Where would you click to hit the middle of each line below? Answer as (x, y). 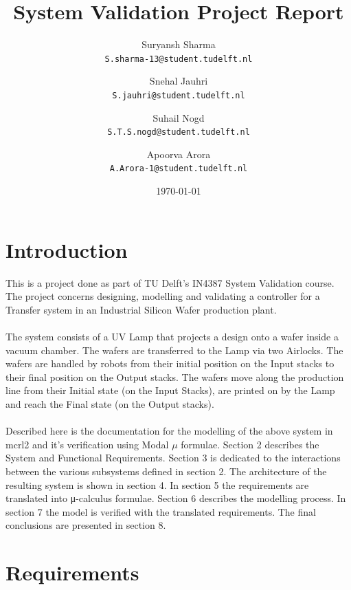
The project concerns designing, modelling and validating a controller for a (163, 296)
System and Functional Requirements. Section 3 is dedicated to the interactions (173, 458)
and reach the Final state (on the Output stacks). (110, 404)
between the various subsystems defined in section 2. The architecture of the (166, 471)
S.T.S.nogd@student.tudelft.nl (179, 132)
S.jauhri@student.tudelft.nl (179, 95)
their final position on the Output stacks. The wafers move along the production (175, 376)
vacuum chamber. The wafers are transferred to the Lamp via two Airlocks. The (174, 350)
